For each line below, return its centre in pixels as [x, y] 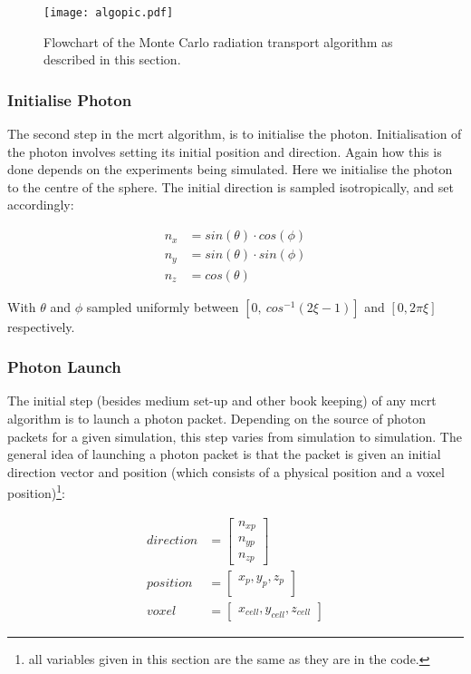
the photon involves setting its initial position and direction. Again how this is [225, 151]
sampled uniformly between [163, 306]
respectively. [41, 326]
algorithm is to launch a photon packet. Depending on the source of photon [217, 418]
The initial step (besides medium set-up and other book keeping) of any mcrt [222, 400]
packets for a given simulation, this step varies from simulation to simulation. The [235, 436]
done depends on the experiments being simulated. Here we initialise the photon [230, 169]
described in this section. [112, 59]
